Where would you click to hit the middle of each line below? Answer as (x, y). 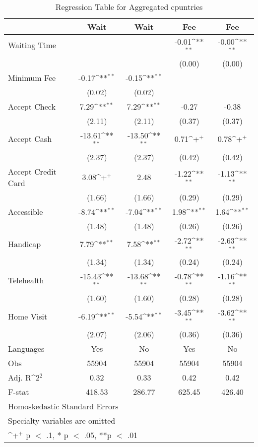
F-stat (19, 391)
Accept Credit (32, 171)
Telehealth (26, 280)
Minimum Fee (32, 77)
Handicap (25, 244)
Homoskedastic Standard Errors (63, 406)
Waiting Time (32, 45)
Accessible (26, 211)
